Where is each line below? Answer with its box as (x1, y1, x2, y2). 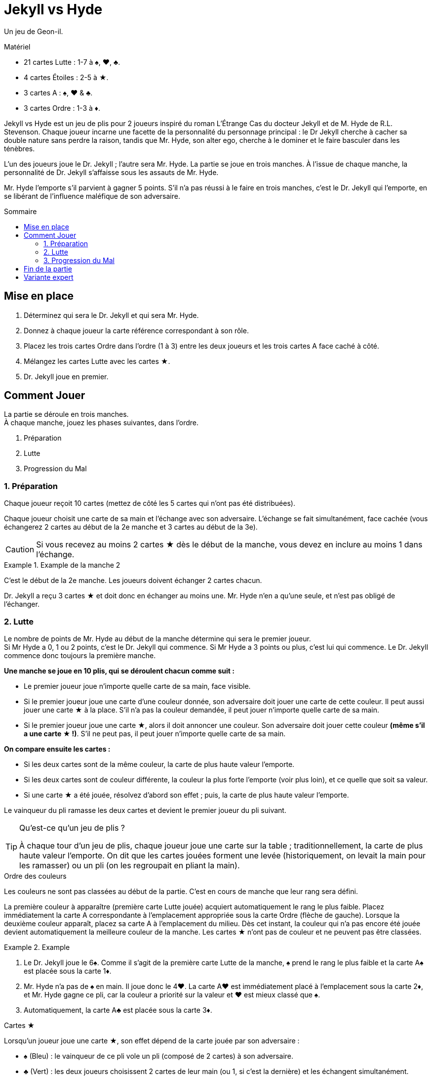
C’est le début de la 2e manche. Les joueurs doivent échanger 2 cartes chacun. (4, 576, 262, 585)
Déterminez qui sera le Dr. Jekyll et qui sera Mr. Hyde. (24, 311, 199, 319)
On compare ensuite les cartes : (4, 744, 111, 753)
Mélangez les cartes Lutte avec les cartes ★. (24, 357, 170, 365)
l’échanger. (4, 600, 39, 609)
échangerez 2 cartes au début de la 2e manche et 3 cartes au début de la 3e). (4, 523, 258, 532)
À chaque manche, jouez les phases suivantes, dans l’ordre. (4, 418, 199, 427)
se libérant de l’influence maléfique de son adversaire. (4, 191, 180, 200)
